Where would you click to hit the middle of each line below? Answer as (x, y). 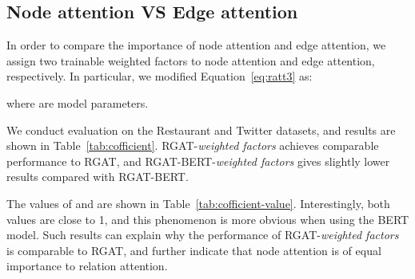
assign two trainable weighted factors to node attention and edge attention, (191, 60)
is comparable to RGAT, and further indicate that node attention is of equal (194, 250)
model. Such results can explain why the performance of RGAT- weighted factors (203, 235)
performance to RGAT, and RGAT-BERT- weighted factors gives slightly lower (198, 161)
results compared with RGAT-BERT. (98, 177)
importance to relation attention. (87, 266)
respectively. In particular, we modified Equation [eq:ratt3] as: (160, 76)
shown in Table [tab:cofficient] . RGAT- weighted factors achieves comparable (193, 145)
